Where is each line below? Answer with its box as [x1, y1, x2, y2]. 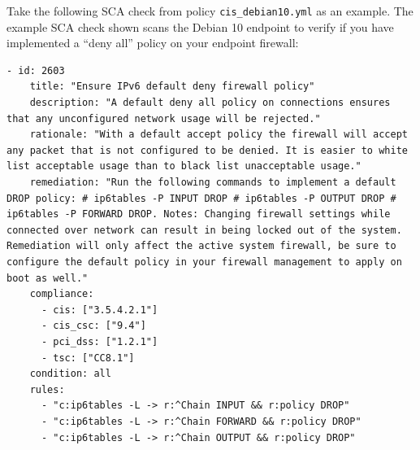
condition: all [29, 368, 111, 380]
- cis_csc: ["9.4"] [41, 320, 146, 332]
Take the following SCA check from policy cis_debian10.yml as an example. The [6, 2, 414, 19]
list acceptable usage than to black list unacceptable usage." [6, 160, 362, 173]
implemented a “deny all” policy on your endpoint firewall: [6, 34, 299, 51]
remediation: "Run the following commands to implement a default [29, 177, 396, 188]
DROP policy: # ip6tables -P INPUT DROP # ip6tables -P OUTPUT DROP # [6, 192, 396, 204]
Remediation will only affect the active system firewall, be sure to [6, 240, 396, 252]
